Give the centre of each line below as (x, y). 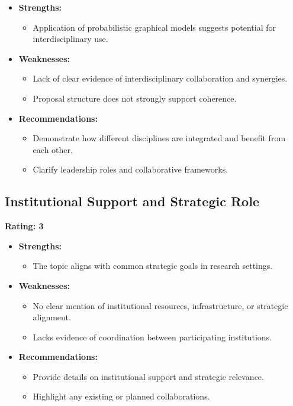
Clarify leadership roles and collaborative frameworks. (131, 169)
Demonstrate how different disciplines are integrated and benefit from (159, 138)
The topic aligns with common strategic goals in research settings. (153, 266)
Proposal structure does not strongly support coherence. (135, 98)
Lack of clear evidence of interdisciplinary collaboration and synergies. (160, 78)
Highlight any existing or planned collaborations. (121, 396)
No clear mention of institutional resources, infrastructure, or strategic (160, 305)
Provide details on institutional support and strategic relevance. (148, 376)
